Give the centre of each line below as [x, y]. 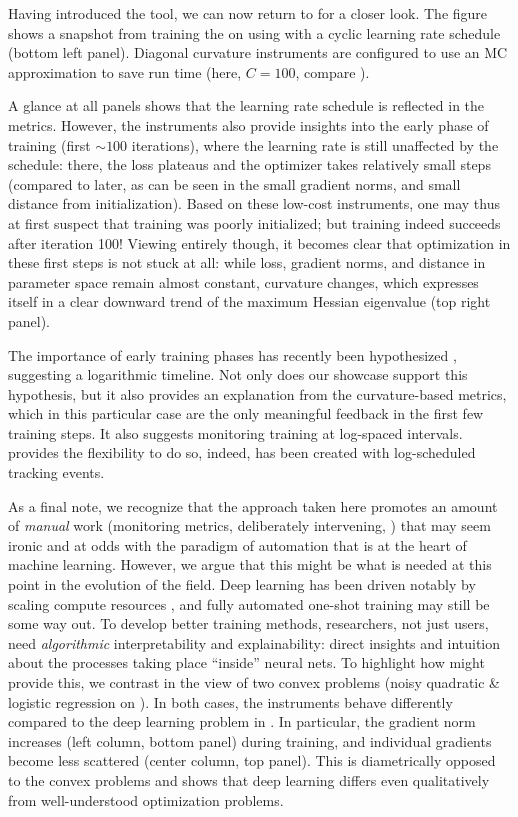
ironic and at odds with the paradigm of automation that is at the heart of [237, 544]
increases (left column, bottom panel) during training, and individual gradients [250, 740]
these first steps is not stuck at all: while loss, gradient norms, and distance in [247, 262]
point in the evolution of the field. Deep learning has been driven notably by [242, 584]
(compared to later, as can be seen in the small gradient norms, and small [234, 183]
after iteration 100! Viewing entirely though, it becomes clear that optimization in [259, 242]
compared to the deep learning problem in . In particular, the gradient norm [242, 721]
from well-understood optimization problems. [146, 799]
